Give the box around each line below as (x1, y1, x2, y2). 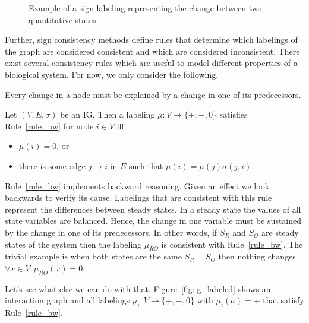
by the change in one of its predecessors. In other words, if (5, 226, 217, 238)
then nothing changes (218, 250, 296, 262)
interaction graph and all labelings (5, 294, 130, 306)
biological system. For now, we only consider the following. (5, 68, 219, 80)
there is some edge (18, 159, 86, 172)
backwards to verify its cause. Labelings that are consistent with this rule (5, 191, 272, 204)
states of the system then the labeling (5, 237, 142, 250)
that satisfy (263, 294, 304, 306)
